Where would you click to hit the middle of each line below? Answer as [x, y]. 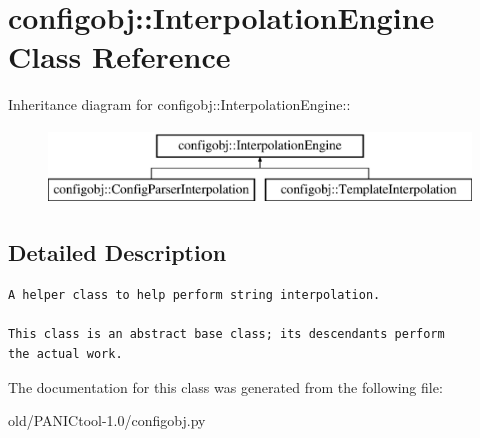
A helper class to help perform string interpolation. [194, 295]
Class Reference [119, 56]
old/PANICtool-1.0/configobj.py [107, 420]
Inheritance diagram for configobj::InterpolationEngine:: [179, 104]
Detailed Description [117, 252]
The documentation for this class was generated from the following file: [225, 386]
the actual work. [65, 354]
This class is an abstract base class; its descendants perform [226, 334]
